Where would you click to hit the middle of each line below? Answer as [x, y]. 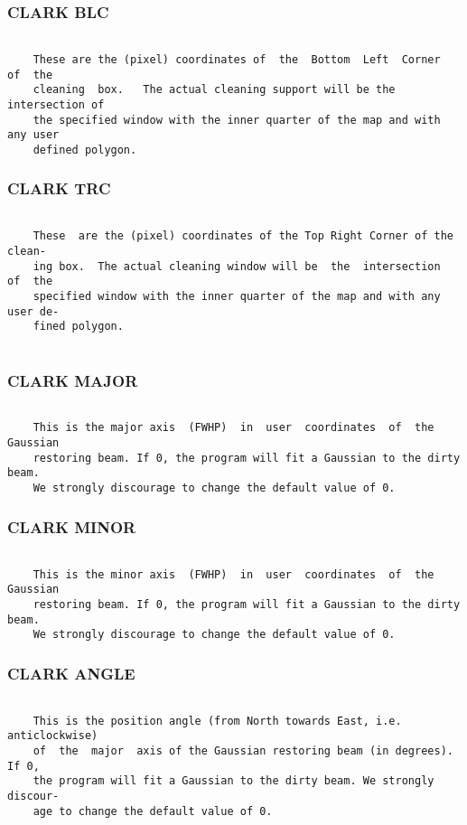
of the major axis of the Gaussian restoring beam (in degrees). [243, 751]
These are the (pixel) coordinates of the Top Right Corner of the [243, 236]
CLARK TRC [59, 188]
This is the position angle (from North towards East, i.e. [217, 721]
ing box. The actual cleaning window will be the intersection [237, 266]
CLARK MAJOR [73, 380]
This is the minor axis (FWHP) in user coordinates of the [233, 574]
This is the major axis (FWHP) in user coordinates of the [233, 428]
